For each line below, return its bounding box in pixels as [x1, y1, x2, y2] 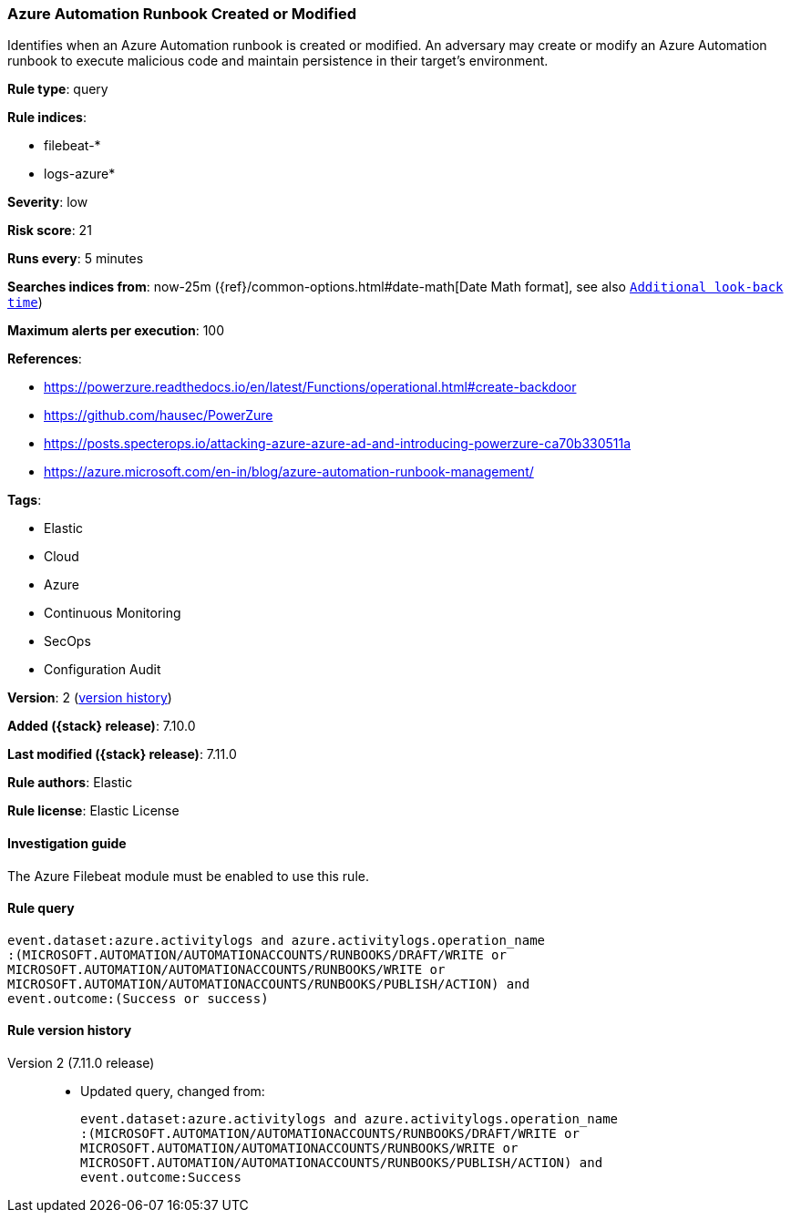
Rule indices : [7, 109, 87, 126]
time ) [7, 294, 43, 311]
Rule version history [7, 1022, 132, 1039]
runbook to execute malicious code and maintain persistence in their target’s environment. [7, 53, 549, 69]
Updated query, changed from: [80, 1083, 265, 1100]
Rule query [7, 900, 75, 917]
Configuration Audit [44, 661, 161, 678]
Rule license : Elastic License [7, 803, 180, 819]
